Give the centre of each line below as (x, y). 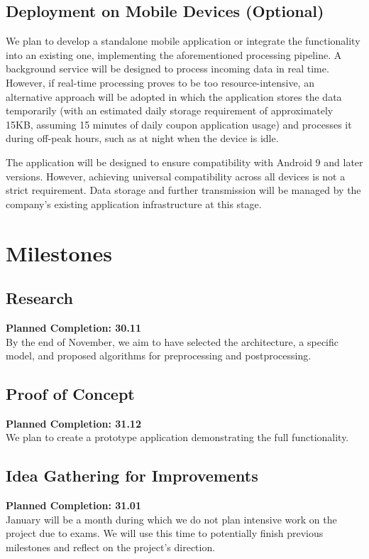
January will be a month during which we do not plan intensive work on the (171, 519)
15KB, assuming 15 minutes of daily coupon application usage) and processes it (179, 124)
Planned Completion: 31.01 (73, 505)
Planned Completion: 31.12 (73, 423)
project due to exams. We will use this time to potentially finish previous (165, 533)
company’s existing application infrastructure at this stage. (134, 203)
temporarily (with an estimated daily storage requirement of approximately (170, 110)
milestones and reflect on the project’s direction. (111, 547)
